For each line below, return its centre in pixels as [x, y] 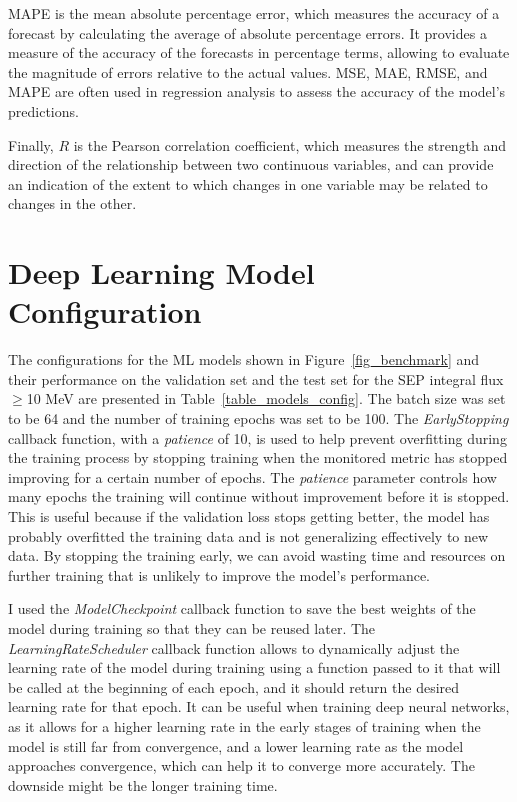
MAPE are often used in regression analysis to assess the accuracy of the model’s [257, 91]
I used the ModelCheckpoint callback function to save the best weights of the [242, 608]
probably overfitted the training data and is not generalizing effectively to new [248, 535]
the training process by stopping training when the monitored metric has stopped [258, 457]
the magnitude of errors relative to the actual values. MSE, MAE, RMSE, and [248, 71]
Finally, [31, 144]
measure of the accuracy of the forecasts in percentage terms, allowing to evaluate [259, 52]
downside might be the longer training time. [143, 784]
